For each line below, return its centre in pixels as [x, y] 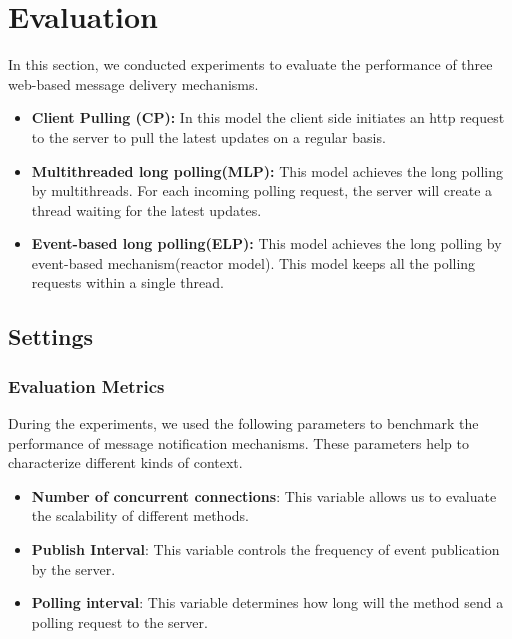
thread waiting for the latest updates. [146, 209]
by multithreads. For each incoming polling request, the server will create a [262, 190]
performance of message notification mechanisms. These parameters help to [239, 442]
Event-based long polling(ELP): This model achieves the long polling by [266, 243]
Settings [50, 336]
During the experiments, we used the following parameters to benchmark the [243, 423]
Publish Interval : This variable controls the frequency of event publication [265, 549]
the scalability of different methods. [140, 515]
